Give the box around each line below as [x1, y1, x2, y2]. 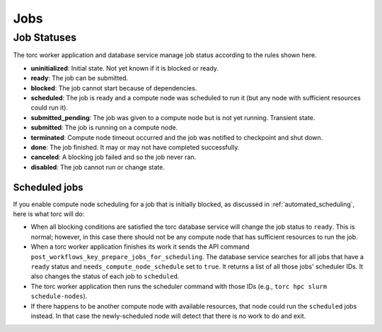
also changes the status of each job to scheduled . [30, 272, 180, 280]
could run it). [30, 103, 69, 112]
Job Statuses [13, 31, 77, 44]
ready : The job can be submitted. [30, 74, 129, 83]
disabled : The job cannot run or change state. [30, 162, 166, 171]
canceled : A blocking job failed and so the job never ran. [30, 153, 197, 162]
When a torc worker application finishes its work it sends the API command [30, 242, 250, 251]
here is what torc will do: [13, 209, 85, 218]
